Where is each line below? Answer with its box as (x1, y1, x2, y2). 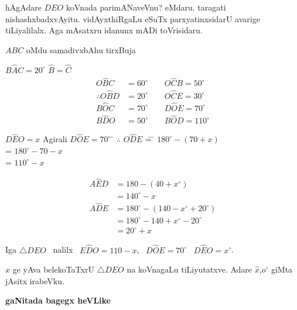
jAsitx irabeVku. (5, 274, 64, 287)
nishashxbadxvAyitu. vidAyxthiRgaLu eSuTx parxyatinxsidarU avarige (5, 12, 260, 25)
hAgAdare (5, 1, 42, 13)
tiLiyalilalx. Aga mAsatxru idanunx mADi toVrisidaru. (5, 24, 203, 36)
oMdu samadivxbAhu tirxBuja (26, 43, 136, 56)
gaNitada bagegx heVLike (5, 294, 111, 306)
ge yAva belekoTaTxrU (12, 263, 94, 275)
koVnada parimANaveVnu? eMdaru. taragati (66, 1, 226, 13)
